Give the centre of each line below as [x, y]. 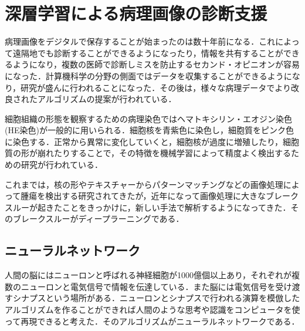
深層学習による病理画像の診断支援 [136, 13]
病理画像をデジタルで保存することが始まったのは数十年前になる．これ [140, 41]
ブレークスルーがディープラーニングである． [98, 219]
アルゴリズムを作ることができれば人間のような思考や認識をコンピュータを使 [152, 310]
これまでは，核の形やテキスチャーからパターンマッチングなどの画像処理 [144, 184]
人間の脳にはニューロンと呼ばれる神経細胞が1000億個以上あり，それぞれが [148, 275]
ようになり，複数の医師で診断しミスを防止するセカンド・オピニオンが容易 [156, 64]
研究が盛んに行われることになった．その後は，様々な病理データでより [156, 87]
